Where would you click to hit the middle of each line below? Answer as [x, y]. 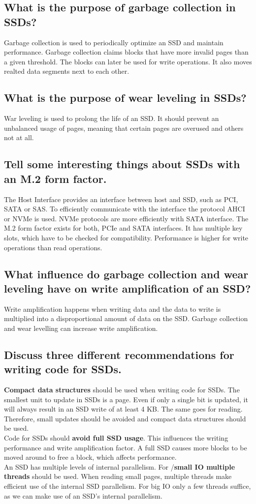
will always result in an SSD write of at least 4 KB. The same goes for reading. [123, 409]
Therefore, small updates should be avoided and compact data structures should [125, 418]
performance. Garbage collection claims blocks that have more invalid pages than [126, 52]
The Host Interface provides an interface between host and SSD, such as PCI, [121, 199]
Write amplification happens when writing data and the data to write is [112, 309]
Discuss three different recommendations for [119, 354]
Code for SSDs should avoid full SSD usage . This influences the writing [116, 438]
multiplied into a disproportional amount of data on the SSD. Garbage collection [126, 318]
